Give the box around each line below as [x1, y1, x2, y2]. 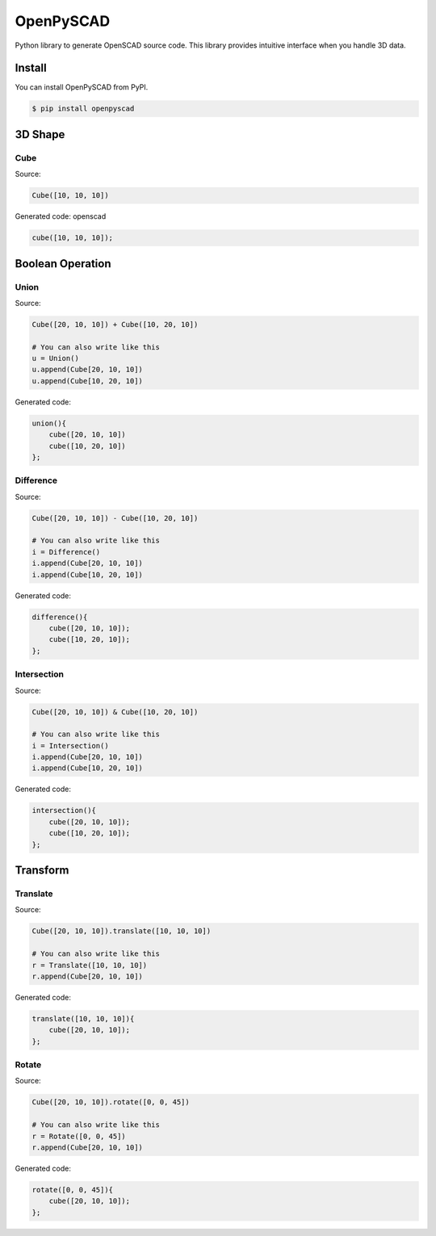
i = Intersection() [31, 741, 109, 750]
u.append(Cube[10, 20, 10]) [31, 376, 143, 385]
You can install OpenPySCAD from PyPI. [15, 82, 149, 92]
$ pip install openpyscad [31, 104, 135, 113]
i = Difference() [31, 547, 101, 556]
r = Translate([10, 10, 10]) [31, 961, 148, 970]
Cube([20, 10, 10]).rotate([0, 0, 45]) [31, 1098, 190, 1107]
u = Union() [31, 354, 80, 363]
